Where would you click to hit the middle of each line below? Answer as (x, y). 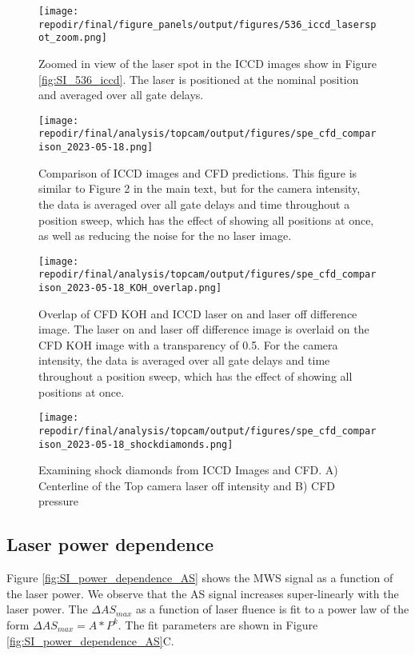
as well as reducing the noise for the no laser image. (165, 236)
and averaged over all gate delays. (121, 95)
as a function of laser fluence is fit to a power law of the (272, 609)
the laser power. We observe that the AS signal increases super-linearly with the (203, 593)
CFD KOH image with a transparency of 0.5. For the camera (188, 344)
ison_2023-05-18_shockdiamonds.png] (136, 444)
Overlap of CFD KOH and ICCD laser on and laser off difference (198, 313)
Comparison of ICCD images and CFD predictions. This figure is (198, 172)
